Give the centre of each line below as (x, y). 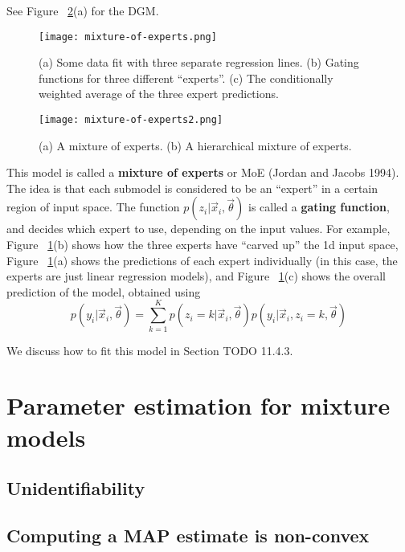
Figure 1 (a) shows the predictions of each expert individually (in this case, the (202, 260)
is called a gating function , (319, 207)
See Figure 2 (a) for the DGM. (83, 10)
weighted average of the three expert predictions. (159, 94)
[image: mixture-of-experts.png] (128, 37)
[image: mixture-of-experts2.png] (131, 120)
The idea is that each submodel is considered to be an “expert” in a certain (192, 188)
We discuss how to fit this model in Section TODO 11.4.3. (150, 350)
